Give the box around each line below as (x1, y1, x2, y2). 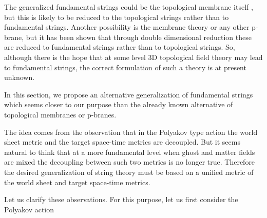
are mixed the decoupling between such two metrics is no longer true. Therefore (4, 156, 255, 167)
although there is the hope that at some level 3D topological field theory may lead (4, 51, 263, 62)
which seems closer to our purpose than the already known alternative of (4, 99, 233, 110)
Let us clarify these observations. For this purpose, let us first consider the (4, 194, 238, 205)
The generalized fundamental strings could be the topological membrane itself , (4, 2, 253, 12)
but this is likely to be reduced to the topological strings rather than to (4, 11, 229, 22)
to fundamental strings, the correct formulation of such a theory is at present (4, 62, 246, 72)
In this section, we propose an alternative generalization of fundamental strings (4, 89, 253, 100)
